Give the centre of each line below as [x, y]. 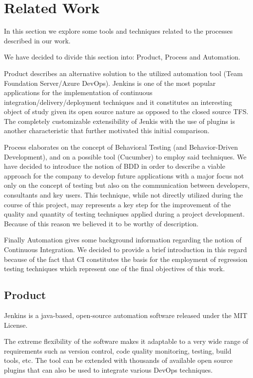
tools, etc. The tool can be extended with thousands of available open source [118, 360]
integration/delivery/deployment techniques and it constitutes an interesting [118, 102]
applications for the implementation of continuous [78, 92]
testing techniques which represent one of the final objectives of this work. [115, 269]
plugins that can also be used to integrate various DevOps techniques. [108, 369]
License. [16, 325]
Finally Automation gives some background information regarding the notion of [123, 240]
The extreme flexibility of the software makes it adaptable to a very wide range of [126, 341]
